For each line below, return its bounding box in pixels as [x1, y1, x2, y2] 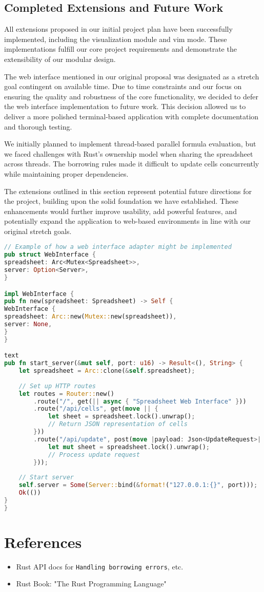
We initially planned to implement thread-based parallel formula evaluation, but [4, 138, 256, 149]
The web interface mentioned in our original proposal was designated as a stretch [4, 71, 259, 81]
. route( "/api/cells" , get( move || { [33, 405, 158, 413]
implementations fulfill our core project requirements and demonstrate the [4, 44, 237, 54]
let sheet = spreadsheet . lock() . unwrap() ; [48, 413, 195, 420]
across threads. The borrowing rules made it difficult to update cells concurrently [4, 158, 259, 169]
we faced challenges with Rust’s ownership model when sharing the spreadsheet [4, 148, 253, 159]
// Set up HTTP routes [18, 382, 96, 390]
